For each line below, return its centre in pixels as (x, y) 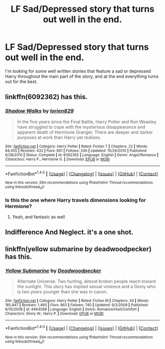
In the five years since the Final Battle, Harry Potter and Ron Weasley (87, 122)
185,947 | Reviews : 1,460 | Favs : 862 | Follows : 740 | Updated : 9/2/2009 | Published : (77, 305)
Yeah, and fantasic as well (39, 216)
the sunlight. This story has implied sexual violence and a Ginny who (86, 286)
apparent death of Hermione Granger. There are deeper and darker (85, 132)
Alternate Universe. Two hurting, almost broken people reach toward (86, 281)
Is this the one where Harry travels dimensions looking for (76, 200)
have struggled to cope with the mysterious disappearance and (81, 127)
